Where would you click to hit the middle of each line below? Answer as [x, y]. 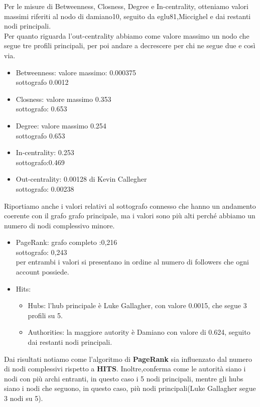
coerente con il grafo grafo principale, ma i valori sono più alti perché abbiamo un [130, 216]
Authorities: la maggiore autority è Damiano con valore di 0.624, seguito [139, 332]
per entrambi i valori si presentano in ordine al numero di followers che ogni [132, 262]
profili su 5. [45, 315]
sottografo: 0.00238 [45, 188]
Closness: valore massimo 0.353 [63, 99]
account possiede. [42, 272]
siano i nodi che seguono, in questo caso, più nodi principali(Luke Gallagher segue [130, 388]
